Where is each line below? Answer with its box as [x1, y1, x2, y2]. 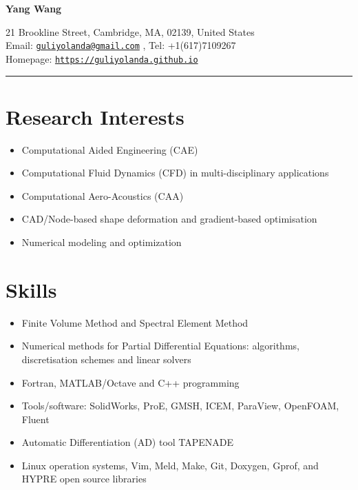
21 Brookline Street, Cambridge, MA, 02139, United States [6, 24, 255, 39]
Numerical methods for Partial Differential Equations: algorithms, [21, 338, 299, 353]
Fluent [21, 411, 50, 426]
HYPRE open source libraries [21, 471, 147, 486]
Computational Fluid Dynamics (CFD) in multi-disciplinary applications [21, 165, 329, 180]
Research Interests [6, 102, 185, 130]
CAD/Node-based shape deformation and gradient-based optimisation [21, 212, 317, 226]
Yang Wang [6, 1, 62, 15]
